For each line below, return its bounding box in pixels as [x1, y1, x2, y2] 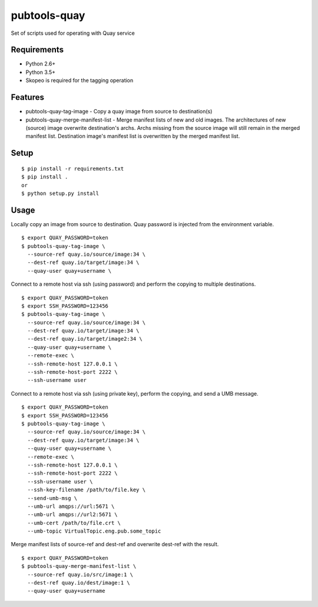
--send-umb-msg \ [27, 495, 78, 501]
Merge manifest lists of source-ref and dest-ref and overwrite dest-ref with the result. [11, 541, 219, 548]
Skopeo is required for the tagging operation [25, 77, 134, 84]
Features [11, 92, 44, 103]
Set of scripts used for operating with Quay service [11, 30, 135, 37]
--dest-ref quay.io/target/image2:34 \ [27, 335, 143, 342]
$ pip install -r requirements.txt [21, 165, 124, 172]
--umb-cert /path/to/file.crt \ [27, 520, 121, 526]
